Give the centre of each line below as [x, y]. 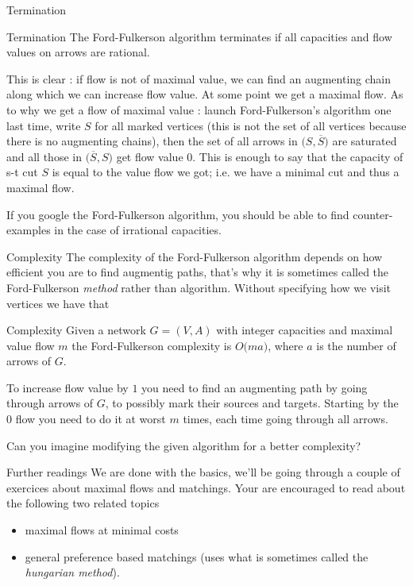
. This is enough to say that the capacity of [298, 156]
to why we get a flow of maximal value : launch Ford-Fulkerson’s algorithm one [199, 109]
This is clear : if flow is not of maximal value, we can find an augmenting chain [199, 78]
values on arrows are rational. [78, 52]
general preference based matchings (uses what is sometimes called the [197, 556]
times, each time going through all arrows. [286, 419]
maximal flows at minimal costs [102, 530]
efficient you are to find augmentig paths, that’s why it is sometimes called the [198, 272]
